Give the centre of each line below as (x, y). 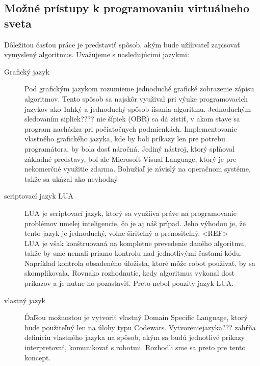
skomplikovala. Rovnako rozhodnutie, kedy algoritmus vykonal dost (129, 273)
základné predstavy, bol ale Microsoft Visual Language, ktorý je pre (131, 158)
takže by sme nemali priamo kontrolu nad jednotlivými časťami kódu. (133, 253)
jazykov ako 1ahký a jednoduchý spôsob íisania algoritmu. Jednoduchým (138, 108)
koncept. (38, 357)
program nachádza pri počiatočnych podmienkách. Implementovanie (131, 128)
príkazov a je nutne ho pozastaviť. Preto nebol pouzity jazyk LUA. (129, 283)
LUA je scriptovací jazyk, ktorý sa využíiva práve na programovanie (131, 213)
